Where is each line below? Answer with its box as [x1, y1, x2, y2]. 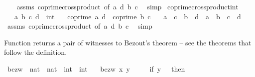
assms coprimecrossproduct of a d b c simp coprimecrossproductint [16, 1, 239, 11]
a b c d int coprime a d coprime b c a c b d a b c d [14, 11, 241, 21]
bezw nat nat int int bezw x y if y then [7, 63, 185, 74]
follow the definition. [4, 47, 67, 57]
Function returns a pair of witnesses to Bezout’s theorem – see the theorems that [4, 37, 252, 47]
